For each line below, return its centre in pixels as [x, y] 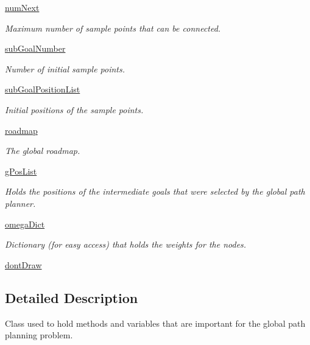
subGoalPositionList [43, 89]
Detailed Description [72, 297]
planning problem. [39, 335]
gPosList [21, 171]
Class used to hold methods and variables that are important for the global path [155, 323]
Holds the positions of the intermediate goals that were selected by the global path [155, 191]
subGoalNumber [35, 48]
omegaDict [25, 224]
